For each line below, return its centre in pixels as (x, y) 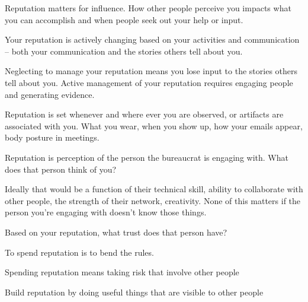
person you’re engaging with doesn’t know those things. (106, 212)
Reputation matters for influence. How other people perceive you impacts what (148, 8)
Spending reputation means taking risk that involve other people (122, 272)
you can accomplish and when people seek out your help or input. (124, 19)
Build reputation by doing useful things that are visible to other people (134, 292)
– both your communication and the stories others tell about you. (124, 51)
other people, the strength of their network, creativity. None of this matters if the (153, 200)
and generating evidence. (50, 94)
